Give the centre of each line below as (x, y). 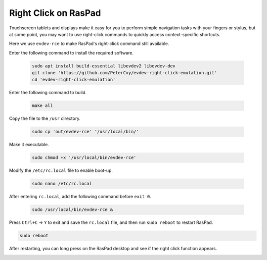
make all (43, 106)
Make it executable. (29, 145)
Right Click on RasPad (55, 13)
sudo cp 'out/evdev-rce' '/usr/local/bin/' (86, 132)
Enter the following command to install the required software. (71, 52)
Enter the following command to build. (48, 93)
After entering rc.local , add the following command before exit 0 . (80, 197)
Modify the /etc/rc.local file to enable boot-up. (61, 170)
